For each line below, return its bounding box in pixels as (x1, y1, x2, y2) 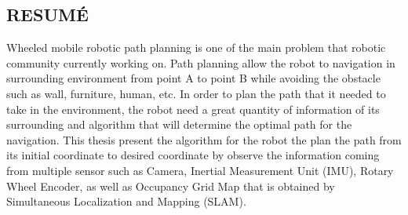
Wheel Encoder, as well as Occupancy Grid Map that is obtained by (6, 177, 335, 194)
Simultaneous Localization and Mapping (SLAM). (6, 193, 246, 210)
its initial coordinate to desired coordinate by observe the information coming (6, 147, 380, 163)
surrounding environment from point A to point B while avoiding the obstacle (6, 70, 381, 86)
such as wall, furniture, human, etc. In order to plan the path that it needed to (6, 85, 386, 101)
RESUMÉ (6, 2, 89, 27)
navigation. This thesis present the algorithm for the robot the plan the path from (6, 131, 402, 148)
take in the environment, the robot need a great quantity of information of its (6, 100, 380, 117)
